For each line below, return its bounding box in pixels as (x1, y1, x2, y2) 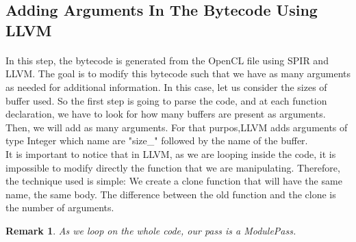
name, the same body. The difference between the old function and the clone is (5, 187, 336, 201)
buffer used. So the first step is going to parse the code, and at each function (5, 93, 327, 107)
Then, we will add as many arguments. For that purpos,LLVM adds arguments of (5, 120, 348, 134)
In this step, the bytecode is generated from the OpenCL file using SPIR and (5, 53, 329, 67)
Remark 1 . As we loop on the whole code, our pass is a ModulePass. (5, 223, 296, 237)
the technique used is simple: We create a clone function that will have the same (5, 174, 342, 188)
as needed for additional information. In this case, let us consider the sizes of (5, 79, 327, 94)
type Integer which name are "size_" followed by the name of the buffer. (5, 133, 308, 148)
